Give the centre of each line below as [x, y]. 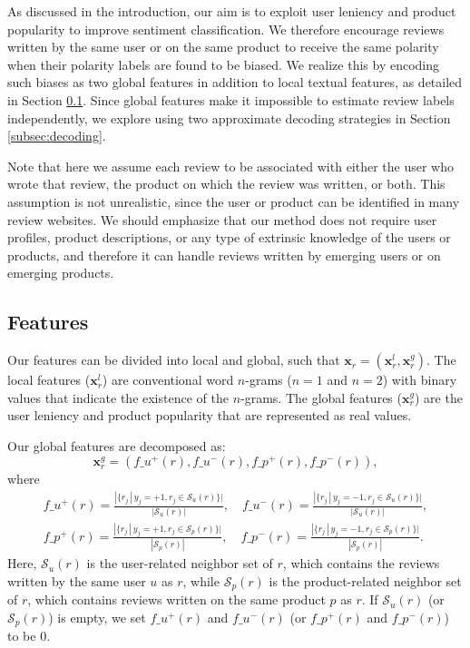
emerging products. [61, 273]
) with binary [420, 380]
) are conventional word [168, 380]
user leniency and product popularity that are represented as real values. [210, 415]
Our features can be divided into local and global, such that [174, 360]
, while [201, 580]
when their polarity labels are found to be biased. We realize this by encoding [224, 64]
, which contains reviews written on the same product [176, 599]
